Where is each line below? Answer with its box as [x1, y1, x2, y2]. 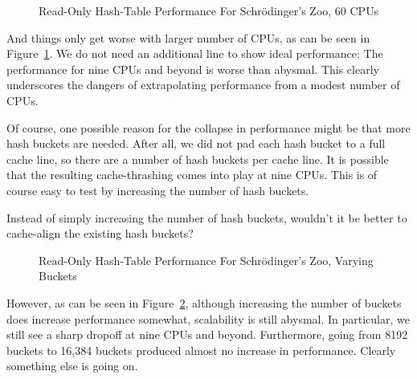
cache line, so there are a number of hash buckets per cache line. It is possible [6, 150, 389, 167]
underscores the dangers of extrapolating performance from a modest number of [6, 76, 400, 93]
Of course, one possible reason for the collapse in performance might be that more [6, 119, 411, 136]
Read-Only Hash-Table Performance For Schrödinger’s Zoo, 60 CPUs [39, 2, 379, 18]
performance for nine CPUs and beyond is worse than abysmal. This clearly [6, 60, 379, 77]
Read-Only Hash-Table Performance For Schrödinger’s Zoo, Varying [39, 251, 374, 268]
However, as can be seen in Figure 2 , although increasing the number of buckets [6, 294, 402, 311]
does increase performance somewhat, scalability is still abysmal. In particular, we [6, 310, 410, 327]
